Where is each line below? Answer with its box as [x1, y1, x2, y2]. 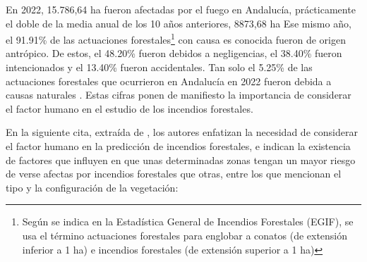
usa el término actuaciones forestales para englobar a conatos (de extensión [22, 227, 348, 242]
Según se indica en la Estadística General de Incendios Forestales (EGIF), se [22, 214, 354, 229]
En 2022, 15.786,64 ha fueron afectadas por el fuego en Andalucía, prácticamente [6, 2, 356, 16]
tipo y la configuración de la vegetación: [6, 180, 179, 194]
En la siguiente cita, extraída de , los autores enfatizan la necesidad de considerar [6, 125, 358, 139]
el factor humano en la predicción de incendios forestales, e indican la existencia [6, 139, 351, 153]
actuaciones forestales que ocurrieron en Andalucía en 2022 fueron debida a [6, 73, 332, 88]
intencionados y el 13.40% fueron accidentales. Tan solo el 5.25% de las [6, 60, 313, 75]
